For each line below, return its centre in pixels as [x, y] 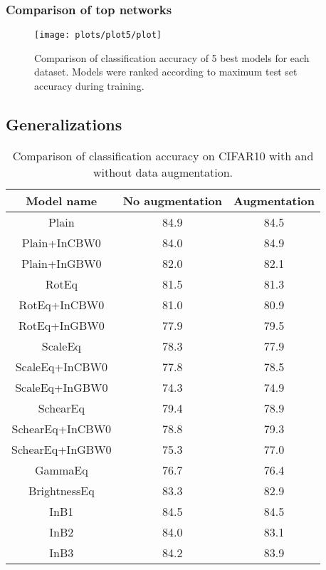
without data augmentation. [163, 172]
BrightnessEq [61, 490]
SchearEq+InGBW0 [62, 449]
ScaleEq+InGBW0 [62, 387]
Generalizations [64, 124]
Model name [62, 200]
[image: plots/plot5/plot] [98, 35]
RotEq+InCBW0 [62, 304]
